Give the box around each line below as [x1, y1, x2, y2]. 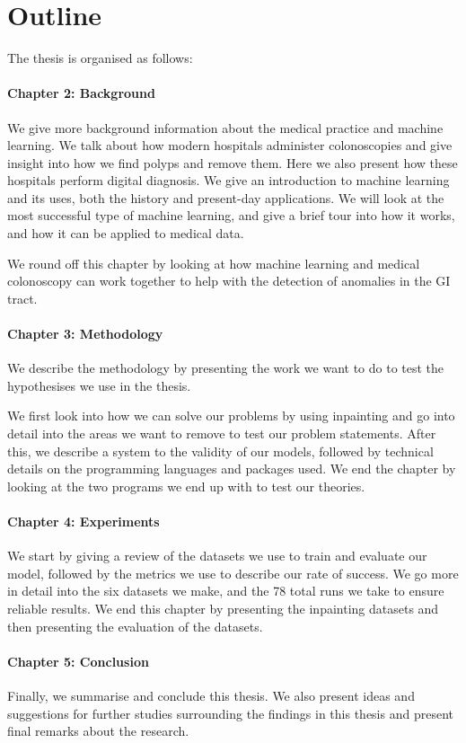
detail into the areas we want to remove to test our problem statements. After [7, 424, 436, 443]
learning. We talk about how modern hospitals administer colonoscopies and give [7, 136, 453, 155]
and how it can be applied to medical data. [7, 224, 244, 243]
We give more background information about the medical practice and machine [7, 118, 444, 137]
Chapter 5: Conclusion [7, 651, 149, 670]
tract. [7, 288, 38, 307]
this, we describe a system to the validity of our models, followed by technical [7, 441, 434, 460]
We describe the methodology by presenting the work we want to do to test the [7, 358, 444, 377]
